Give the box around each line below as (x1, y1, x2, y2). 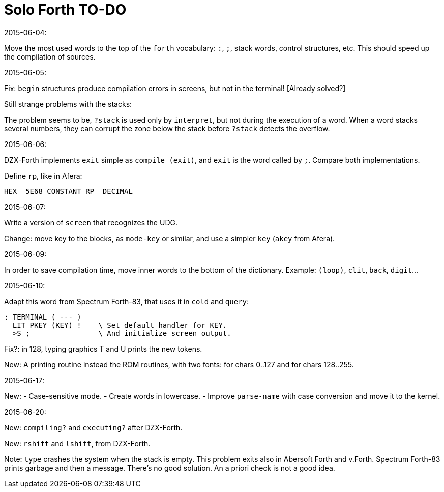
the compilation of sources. (4, 52, 96, 61)
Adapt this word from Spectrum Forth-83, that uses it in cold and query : (4, 297, 249, 306)
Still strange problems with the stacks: (4, 99, 132, 108)
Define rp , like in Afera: (4, 171, 82, 180)
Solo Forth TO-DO (4, 1, 127, 18)
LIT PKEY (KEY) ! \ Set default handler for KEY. (12, 321, 227, 329)
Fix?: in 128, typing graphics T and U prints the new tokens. (4, 344, 202, 353)
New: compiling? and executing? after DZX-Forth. (4, 423, 183, 432)
